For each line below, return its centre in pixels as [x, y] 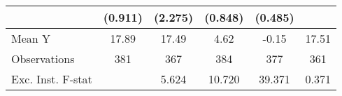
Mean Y [31, 38]
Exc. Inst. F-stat [52, 79]
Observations [43, 59]
